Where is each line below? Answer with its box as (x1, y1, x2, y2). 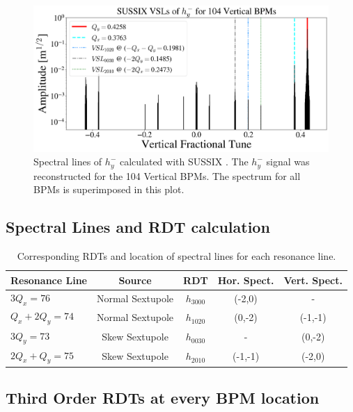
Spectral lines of (33, 154, 102, 169)
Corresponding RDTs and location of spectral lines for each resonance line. (17, 248, 336, 263)
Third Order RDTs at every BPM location (6, 387, 320, 409)
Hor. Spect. (217, 272, 274, 287)
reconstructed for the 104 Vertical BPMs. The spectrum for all (33, 168, 301, 183)
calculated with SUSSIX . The (119, 154, 249, 169)
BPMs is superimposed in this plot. (33, 182, 185, 197)
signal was (266, 154, 310, 169)
